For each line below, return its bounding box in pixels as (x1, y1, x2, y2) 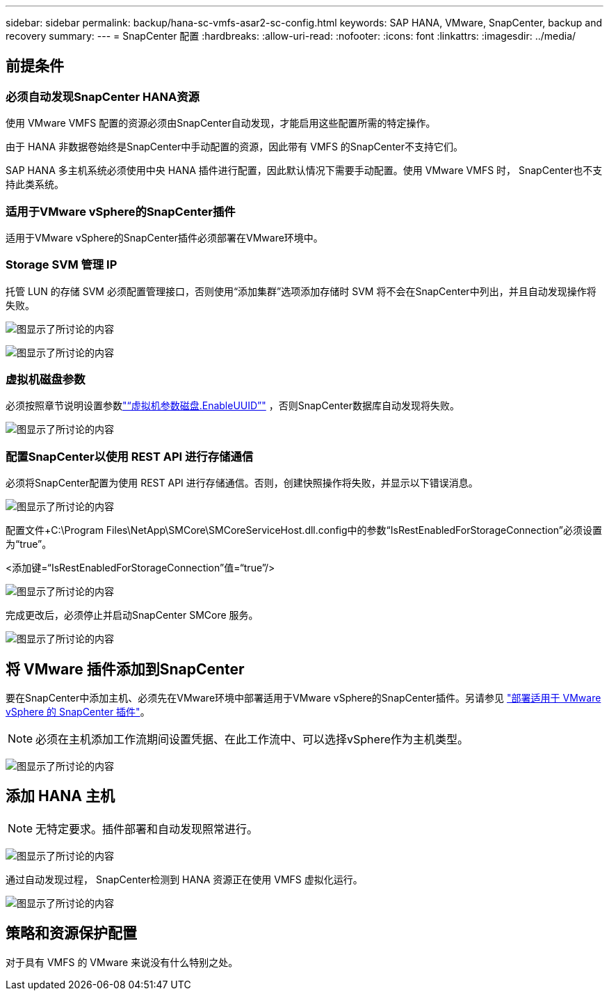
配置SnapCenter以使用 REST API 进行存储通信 (6, 449, 254, 464)
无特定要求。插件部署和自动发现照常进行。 (35, 821, 259, 836)
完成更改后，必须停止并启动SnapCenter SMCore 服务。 (6, 609, 259, 622)
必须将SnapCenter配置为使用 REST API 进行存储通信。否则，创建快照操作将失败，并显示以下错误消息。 (6, 477, 478, 489)
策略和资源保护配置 (6, 924, 137, 942)
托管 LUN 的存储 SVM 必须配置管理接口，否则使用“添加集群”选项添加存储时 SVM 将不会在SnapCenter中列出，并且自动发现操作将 (6, 285, 596, 297)
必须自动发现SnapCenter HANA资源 (6, 89, 200, 104)
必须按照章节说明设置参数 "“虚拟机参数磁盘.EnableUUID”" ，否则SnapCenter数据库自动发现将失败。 (6, 400, 460, 412)
